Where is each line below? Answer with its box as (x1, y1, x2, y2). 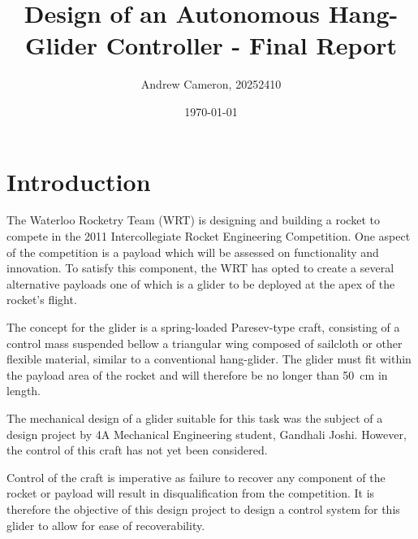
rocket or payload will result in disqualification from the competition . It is (6, 485, 375, 502)
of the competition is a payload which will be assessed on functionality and (6, 243, 379, 260)
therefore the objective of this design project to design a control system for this (6, 500, 400, 517)
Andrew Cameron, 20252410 (140, 76, 282, 93)
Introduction (6, 164, 151, 198)
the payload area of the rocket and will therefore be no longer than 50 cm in (6, 366, 388, 383)
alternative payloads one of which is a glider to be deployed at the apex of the (6, 275, 395, 292)
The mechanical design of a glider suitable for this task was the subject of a (6, 409, 383, 426)
